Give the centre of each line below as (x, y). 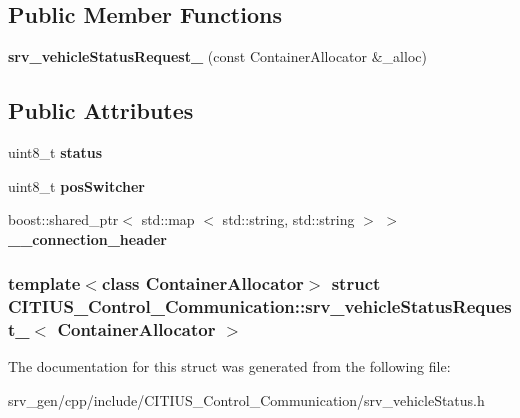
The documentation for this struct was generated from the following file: (229, 366)
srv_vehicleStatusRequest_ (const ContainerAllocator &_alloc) (217, 56)
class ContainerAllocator (202, 283)
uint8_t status (55, 152)
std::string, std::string (288, 219)
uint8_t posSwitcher (76, 185)
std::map (168, 219)
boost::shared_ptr (63, 219)
